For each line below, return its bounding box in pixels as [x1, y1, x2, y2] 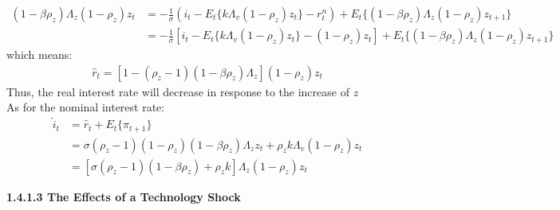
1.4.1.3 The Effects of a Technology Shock [6, 188, 241, 204]
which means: [6, 46, 73, 63]
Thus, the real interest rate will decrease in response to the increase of [6, 83, 349, 99]
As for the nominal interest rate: [6, 99, 165, 115]
